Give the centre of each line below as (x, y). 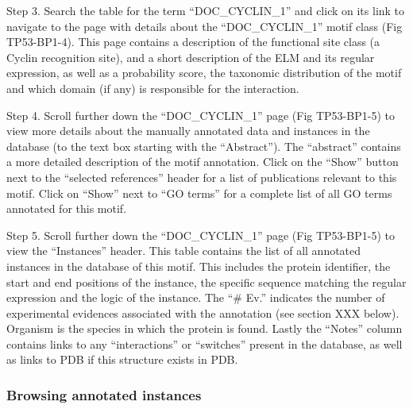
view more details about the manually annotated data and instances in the (188, 131)
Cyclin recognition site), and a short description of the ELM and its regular (191, 57)
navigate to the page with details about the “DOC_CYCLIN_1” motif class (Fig (205, 26)
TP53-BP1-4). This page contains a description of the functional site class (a (193, 42)
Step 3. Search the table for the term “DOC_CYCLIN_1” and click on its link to (206, 10)
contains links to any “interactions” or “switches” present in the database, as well (205, 343)
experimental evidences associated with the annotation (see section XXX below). (203, 313)
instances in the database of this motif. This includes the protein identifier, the (199, 266)
